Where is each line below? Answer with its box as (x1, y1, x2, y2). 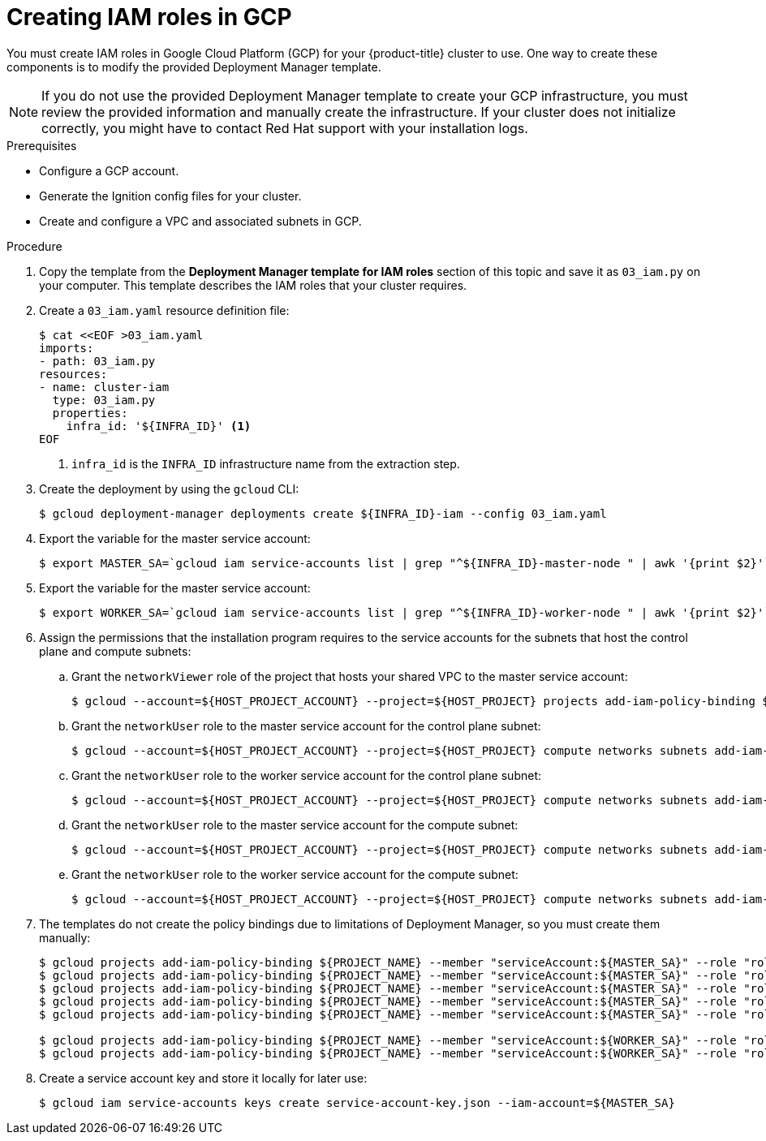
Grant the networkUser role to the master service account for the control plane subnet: (71, 718, 541, 733)
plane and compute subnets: (39, 644, 191, 658)
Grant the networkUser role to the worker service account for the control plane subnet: (71, 768, 542, 782)
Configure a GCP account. (39, 163, 179, 178)
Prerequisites (6, 138, 77, 153)
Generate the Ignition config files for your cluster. (39, 188, 302, 203)
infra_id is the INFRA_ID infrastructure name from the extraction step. (71, 456, 460, 471)
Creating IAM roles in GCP (6, 3, 292, 31)
